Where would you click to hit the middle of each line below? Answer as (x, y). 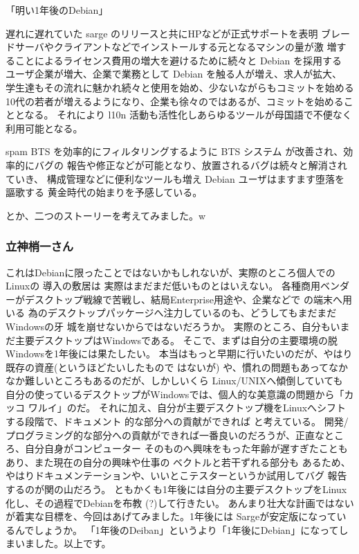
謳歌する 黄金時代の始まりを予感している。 (104, 192)
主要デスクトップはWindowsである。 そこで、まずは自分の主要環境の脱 (176, 340)
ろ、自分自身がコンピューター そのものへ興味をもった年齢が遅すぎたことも (177, 448)
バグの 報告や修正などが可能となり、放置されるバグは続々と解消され (191, 164)
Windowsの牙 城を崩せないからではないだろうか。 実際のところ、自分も (168, 326)
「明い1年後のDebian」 (57, 10)
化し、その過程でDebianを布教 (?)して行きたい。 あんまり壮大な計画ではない (180, 502)
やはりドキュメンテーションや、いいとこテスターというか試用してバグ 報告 (176, 475)
